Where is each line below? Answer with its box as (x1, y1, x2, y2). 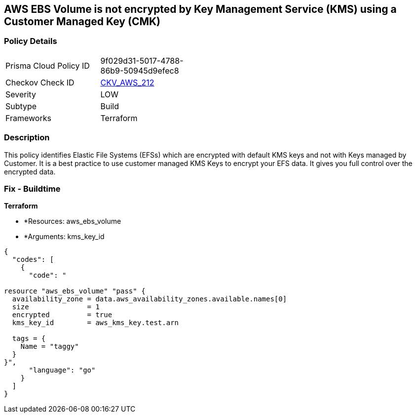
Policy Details (4, 36, 57, 46)
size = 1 (12, 303, 100, 311)
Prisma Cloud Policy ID (5, 60, 90, 71)
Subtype (5, 101, 37, 111)
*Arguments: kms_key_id (24, 232, 105, 241)
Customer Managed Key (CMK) (4, 15, 160, 28)
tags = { (12, 334, 46, 343)
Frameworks (5, 113, 51, 123)
